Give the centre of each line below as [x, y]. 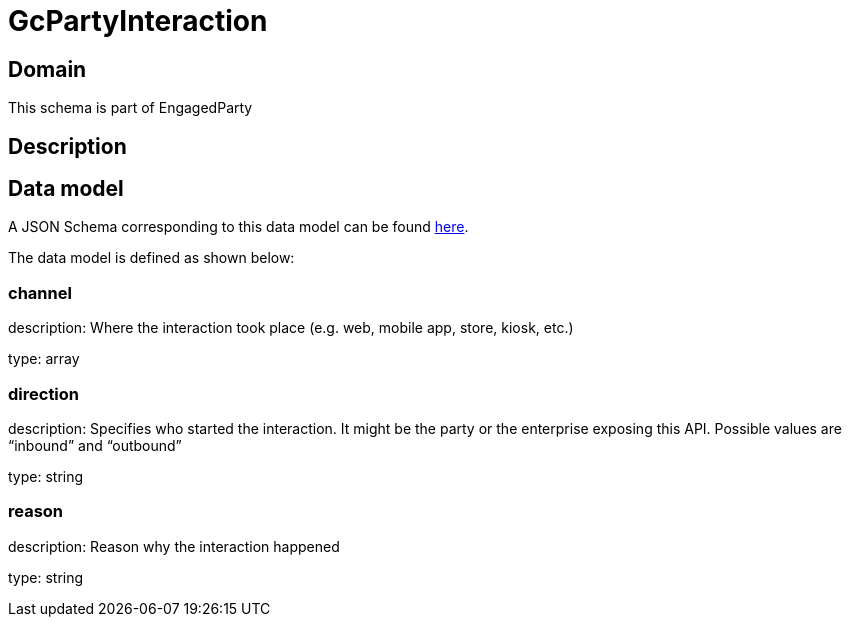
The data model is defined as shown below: [151, 258]
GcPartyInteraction [138, 21]
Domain [47, 69]
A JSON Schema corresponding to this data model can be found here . [238, 227]
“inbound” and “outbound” [95, 445]
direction [44, 393]
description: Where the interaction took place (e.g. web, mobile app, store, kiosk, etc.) [291, 328]
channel [40, 292]
